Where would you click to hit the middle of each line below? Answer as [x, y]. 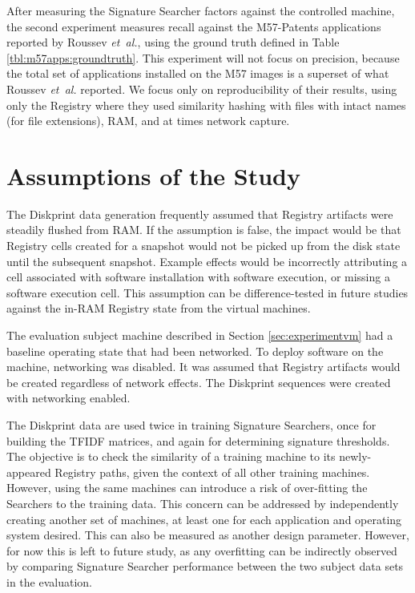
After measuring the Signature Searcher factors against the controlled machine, [201, 10]
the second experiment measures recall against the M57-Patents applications [194, 26]
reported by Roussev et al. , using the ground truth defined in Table [173, 42]
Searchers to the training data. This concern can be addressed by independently [203, 503]
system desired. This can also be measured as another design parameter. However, [208, 535]
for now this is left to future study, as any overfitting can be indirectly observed [202, 550]
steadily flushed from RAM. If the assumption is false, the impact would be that [204, 230]
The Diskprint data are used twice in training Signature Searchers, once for [191, 425]
